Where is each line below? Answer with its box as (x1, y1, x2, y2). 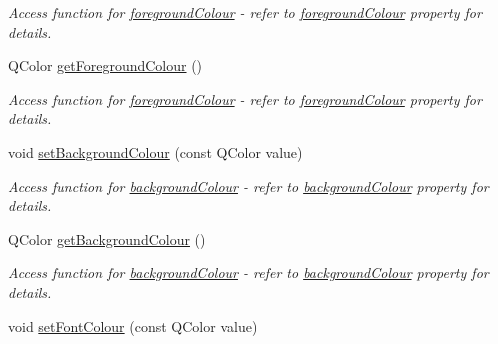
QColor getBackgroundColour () (8, 228, 206, 249)
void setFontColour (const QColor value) (8, 315, 258, 336)
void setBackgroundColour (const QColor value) (8, 141, 303, 162)
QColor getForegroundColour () (8, 55, 203, 76)
